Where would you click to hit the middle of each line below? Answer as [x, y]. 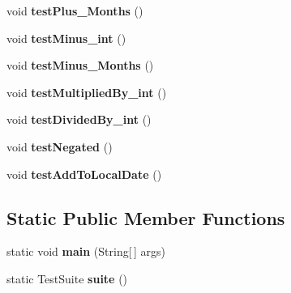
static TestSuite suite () [67, 278]
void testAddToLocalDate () [84, 174]
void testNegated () [60, 146]
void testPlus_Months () [75, 11]
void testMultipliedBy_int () [87, 92]
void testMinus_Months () [80, 65]
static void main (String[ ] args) [86, 251]
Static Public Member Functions [146, 217]
